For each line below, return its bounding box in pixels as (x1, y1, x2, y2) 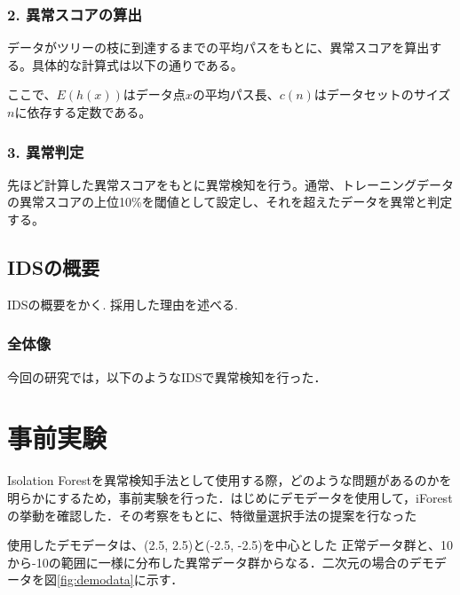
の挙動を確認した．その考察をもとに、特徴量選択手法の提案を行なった (7, 505, 417, 524)
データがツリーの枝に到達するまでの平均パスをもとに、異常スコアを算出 (7, 38, 430, 57)
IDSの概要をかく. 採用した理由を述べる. (7, 294, 238, 313)
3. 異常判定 (7, 140, 84, 162)
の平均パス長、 (192, 85, 280, 104)
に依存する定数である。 (14, 103, 152, 121)
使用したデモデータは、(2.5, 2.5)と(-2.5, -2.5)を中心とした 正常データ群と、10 (7, 536, 453, 554)
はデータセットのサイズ (313, 85, 451, 104)
